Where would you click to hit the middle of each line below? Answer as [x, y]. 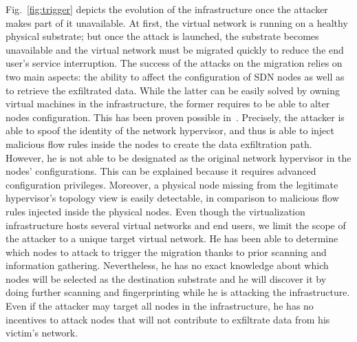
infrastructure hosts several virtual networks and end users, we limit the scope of [176, 225]
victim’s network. [42, 333]
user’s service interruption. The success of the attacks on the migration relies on [174, 63]
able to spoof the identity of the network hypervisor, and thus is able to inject [170, 130]
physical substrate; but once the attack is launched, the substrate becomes [162, 36]
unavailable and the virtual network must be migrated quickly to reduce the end [175, 49]
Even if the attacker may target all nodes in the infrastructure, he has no [160, 306]
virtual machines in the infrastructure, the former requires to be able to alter [168, 104]
